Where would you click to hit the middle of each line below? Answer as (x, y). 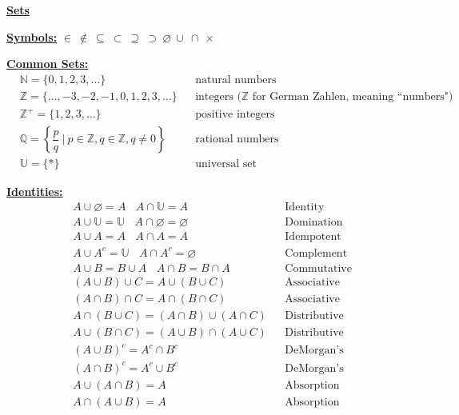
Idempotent (313, 237)
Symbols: (32, 36)
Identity (305, 207)
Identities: (35, 192)
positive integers (235, 115)
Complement (316, 253)
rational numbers (237, 140)
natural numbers (236, 80)
